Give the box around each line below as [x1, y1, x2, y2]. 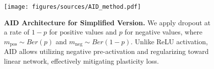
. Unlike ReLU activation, [131, 36, 208, 46]
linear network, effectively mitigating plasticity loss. [4, 55, 159, 66]
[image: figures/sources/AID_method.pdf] [4, 3, 141, 10]
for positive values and [49, 27, 117, 37]
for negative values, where [125, 27, 203, 37]
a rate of [4, 27, 29, 37]
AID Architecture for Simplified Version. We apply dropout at [4, 17, 211, 27]
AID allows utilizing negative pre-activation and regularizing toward [4, 46, 209, 56]
